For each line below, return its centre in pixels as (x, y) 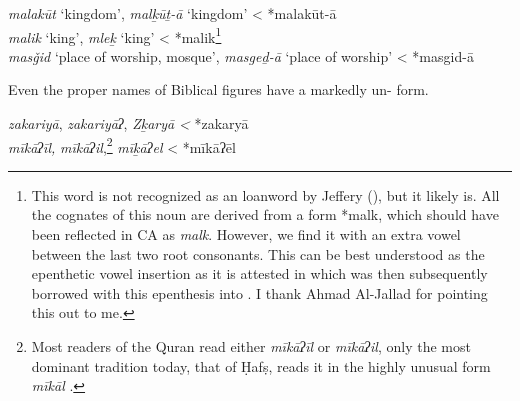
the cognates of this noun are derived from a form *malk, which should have (265, 214)
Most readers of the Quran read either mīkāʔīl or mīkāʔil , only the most (251, 346)
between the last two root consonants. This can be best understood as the (258, 253)
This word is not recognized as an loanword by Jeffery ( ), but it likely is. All (265, 194)
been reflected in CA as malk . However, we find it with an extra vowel (246, 234)
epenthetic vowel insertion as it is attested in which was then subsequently (259, 273)
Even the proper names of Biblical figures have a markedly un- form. (218, 89)
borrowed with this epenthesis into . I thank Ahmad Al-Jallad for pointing (259, 292)
